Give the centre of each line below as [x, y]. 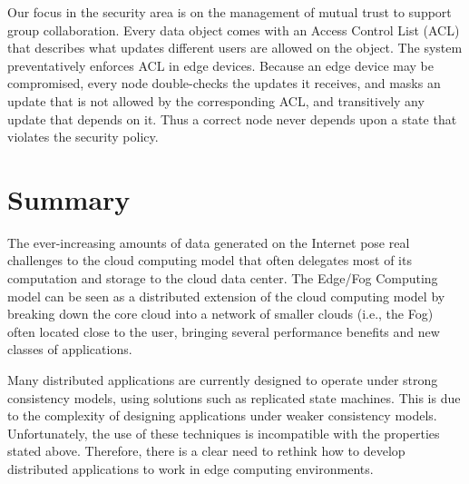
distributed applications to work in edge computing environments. [191, 469]
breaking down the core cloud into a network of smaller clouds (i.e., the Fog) [220, 314]
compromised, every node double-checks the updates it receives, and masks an [224, 83]
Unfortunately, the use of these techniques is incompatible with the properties [224, 433]
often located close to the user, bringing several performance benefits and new [224, 331]
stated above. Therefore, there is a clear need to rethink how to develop [206, 451]
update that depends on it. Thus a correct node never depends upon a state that [232, 119]
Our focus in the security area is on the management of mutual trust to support [230, 12]
